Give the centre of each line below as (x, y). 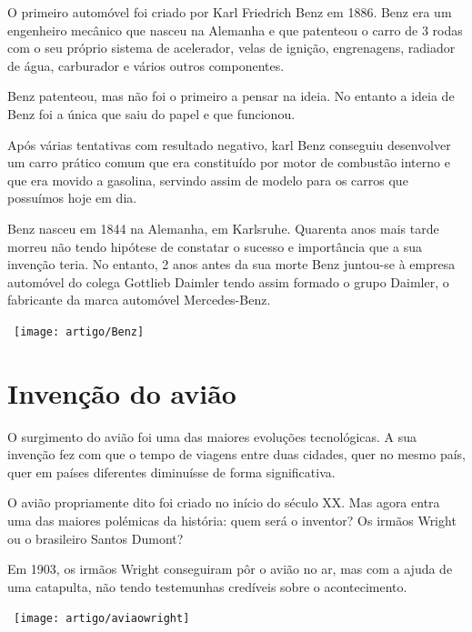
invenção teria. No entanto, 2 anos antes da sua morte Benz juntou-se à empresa (231, 264)
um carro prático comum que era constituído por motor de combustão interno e (229, 162)
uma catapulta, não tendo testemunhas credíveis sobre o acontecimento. (207, 586)
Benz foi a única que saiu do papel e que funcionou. (151, 113)
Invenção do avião (122, 392)
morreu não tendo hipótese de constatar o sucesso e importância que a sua (215, 246)
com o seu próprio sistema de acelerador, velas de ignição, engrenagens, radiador (231, 48)
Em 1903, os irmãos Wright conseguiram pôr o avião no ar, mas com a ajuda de (230, 569)
